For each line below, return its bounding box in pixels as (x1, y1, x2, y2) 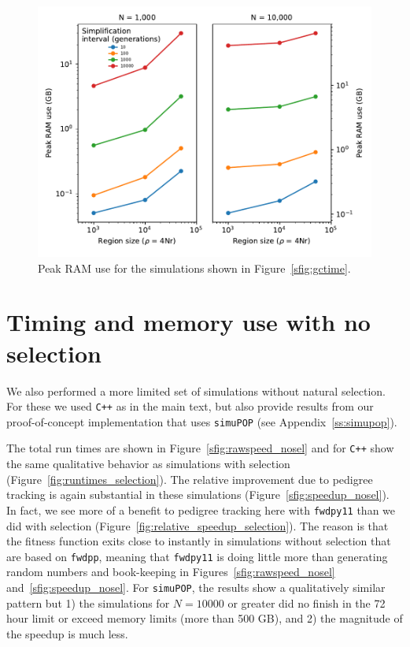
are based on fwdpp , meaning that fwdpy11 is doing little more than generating (6, 548, 388, 564)
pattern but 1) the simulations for (6, 594, 170, 611)
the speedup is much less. (6, 625, 128, 641)
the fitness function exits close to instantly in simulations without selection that (6, 533, 391, 549)
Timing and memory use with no (6, 306, 371, 338)
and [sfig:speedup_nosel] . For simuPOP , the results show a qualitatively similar (6, 578, 386, 595)
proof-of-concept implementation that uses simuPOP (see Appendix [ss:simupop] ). (6, 413, 397, 429)
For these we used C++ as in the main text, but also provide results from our (6, 398, 374, 415)
